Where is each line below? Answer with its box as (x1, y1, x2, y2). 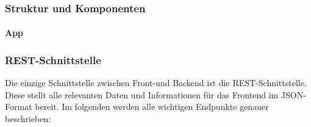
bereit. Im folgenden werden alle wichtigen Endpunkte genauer (35, 100, 269, 113)
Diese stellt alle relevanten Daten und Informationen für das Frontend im (5, 88, 279, 101)
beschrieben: (5, 112, 51, 125)
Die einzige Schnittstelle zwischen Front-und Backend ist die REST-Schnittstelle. (5, 76, 307, 89)
